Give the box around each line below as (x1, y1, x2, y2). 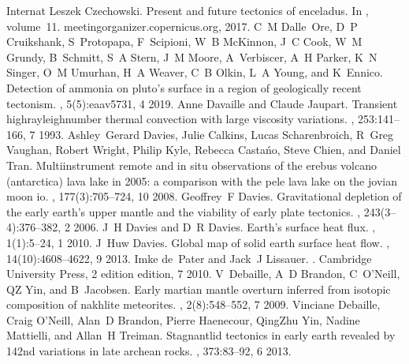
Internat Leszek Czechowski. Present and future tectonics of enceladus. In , (6, 2, 369, 18)
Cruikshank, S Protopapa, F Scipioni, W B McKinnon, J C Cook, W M (6, 33, 363, 50)
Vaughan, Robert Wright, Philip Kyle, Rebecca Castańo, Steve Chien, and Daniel (6, 141, 401, 158)
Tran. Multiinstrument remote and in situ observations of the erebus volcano (6, 156, 377, 173)
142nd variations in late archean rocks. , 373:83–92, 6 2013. (6, 343, 292, 359)
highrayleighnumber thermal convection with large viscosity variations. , (6, 111, 355, 127)
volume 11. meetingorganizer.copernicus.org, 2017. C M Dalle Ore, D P (6, 17, 358, 34)
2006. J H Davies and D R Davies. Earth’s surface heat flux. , (73, 219, 376, 235)
